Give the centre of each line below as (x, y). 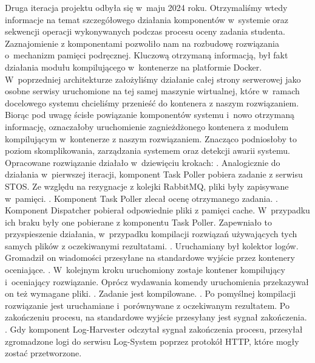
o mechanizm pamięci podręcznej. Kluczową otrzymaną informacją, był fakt (147, 55)
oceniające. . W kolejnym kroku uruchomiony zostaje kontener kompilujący (145, 270)
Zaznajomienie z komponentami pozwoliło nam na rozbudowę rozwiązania (142, 43)
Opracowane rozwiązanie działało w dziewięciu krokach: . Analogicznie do (143, 162)
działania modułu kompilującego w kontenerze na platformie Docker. (134, 67)
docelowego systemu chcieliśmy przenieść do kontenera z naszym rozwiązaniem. (152, 102)
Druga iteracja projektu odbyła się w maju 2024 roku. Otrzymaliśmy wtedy (146, 7)
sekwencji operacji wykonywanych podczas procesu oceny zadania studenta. (145, 31)
